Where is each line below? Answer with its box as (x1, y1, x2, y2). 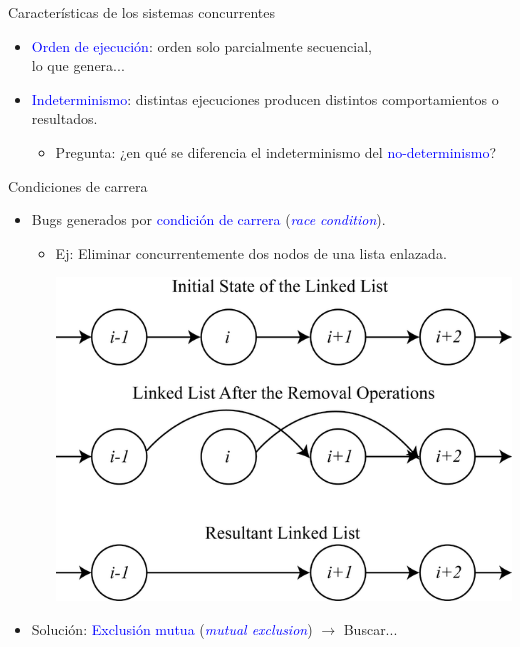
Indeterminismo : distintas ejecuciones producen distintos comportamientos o (31, 88, 499, 109)
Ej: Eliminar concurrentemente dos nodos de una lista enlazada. (55, 242, 447, 263)
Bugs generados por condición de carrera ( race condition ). (31, 209, 386, 230)
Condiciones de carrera (8, 175, 148, 196)
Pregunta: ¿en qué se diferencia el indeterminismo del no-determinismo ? (55, 141, 497, 162)
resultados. (31, 108, 98, 129)
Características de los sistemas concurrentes (8, 2, 276, 22)
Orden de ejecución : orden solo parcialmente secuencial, (31, 35, 372, 56)
